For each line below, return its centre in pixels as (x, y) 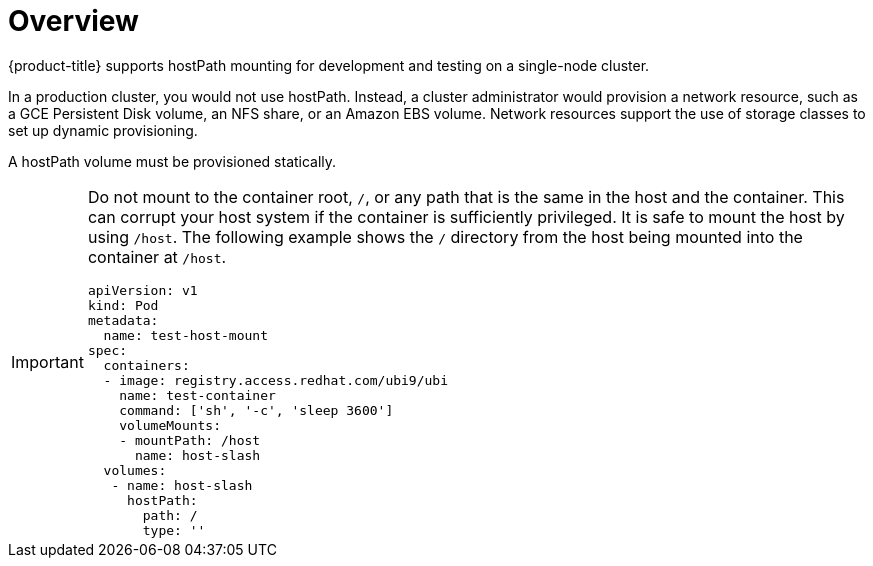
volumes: (135, 470)
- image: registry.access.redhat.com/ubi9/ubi (275, 380)
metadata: (123, 320)
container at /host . (157, 256)
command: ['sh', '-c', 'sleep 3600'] (256, 410)
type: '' (174, 530)
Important (47, 362)
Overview (73, 21)
